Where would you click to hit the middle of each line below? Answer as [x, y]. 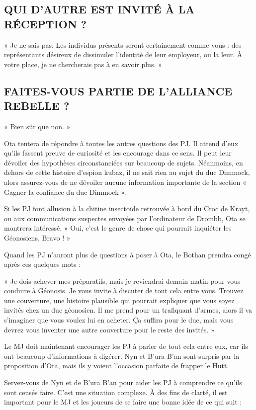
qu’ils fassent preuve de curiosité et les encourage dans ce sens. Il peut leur [118, 153]
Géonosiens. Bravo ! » [37, 237]
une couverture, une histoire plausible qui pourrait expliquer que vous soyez [119, 300]
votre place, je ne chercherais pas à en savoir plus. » [83, 64]
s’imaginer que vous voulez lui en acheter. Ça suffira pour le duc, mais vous [119, 320]
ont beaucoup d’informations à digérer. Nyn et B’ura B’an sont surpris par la [122, 356]
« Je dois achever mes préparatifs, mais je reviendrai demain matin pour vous [122, 281]
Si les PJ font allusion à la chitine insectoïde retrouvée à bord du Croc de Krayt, [127, 208]
